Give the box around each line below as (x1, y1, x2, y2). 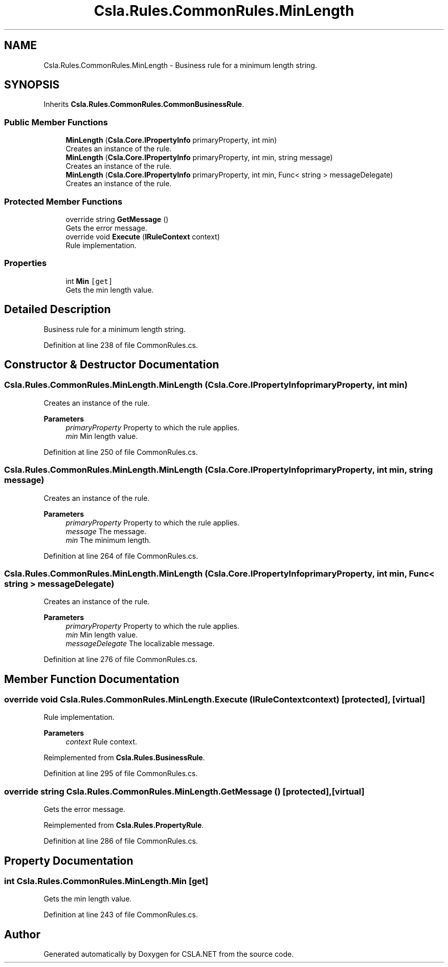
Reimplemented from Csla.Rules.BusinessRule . (43, 753, 205, 762)
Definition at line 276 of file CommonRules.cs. (43, 655, 197, 664)
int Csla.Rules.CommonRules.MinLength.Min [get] (4, 876, 209, 887)
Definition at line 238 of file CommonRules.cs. (43, 340, 198, 349)
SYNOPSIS (4, 78, 60, 92)
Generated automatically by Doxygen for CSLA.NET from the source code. (43, 950, 294, 959)
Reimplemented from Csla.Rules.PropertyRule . (43, 821, 204, 830)
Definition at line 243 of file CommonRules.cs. (43, 910, 198, 919)
